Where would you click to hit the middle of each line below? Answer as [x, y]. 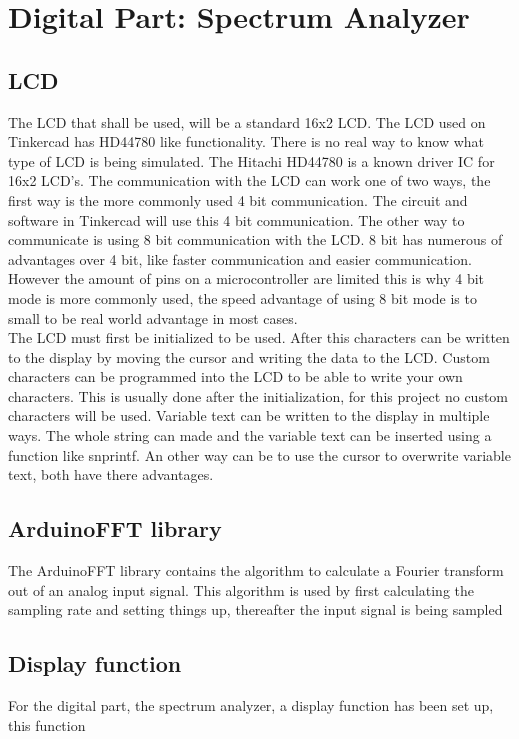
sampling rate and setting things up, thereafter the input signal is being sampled [255, 609]
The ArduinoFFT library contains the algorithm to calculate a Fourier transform [256, 570]
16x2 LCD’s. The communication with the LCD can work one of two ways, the [249, 180]
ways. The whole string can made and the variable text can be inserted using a [250, 435]
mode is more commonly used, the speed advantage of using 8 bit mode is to [242, 297]
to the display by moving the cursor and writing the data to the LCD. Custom [249, 356]
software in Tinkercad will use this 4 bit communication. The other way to [236, 219]
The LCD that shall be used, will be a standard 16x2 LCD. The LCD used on [247, 121]
